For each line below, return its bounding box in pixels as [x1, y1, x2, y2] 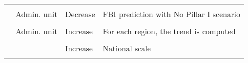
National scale [103, 42, 151, 54]
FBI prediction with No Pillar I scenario [103, 8, 240, 20]
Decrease [65, 8, 95, 20]
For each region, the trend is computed [103, 25, 236, 37]
